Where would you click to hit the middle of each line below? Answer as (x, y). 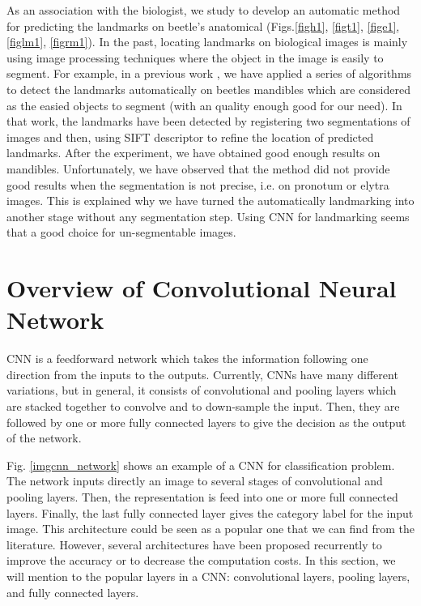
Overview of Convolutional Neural (202, 288)
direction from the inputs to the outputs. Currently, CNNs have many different (202, 374)
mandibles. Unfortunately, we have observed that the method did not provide (198, 168)
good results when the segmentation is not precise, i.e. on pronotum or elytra (198, 184)
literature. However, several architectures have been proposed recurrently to (194, 544)
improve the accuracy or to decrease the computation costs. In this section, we (201, 560)
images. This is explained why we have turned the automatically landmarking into (210, 201)
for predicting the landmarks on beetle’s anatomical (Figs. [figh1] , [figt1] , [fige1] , (203, 26)
